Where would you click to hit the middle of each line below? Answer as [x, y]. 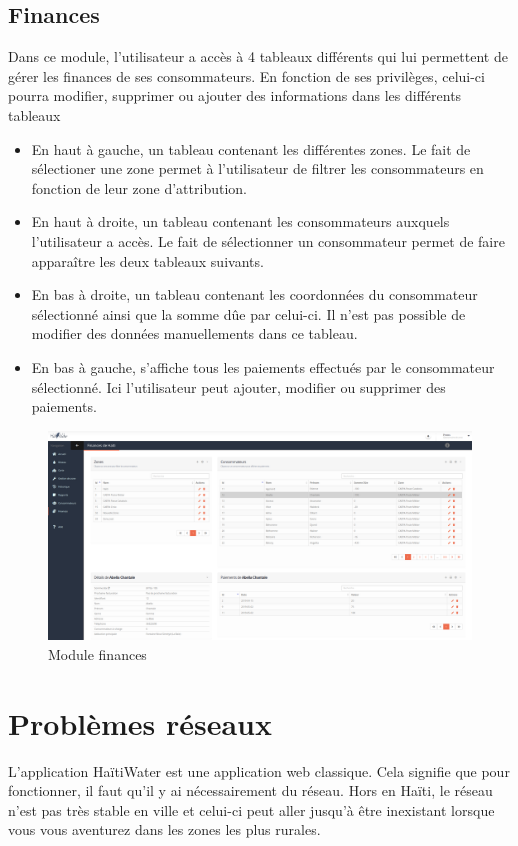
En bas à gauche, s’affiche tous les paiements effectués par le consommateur [263, 366]
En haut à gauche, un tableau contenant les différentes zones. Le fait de [251, 148]
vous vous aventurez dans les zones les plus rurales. [164, 829]
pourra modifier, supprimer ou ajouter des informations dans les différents [235, 95]
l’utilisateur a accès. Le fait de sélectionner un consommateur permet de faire [268, 240]
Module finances [97, 653]
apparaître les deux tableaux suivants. [147, 260]
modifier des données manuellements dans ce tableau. [194, 333]
